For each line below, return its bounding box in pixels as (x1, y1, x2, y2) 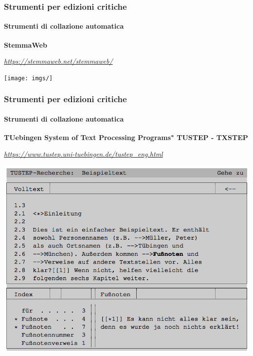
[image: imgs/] (4, 74, 53, 82)
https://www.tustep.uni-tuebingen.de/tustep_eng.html (4, 148, 163, 159)
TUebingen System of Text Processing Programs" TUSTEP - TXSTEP (4, 132, 248, 142)
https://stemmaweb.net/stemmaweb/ (4, 56, 113, 66)
